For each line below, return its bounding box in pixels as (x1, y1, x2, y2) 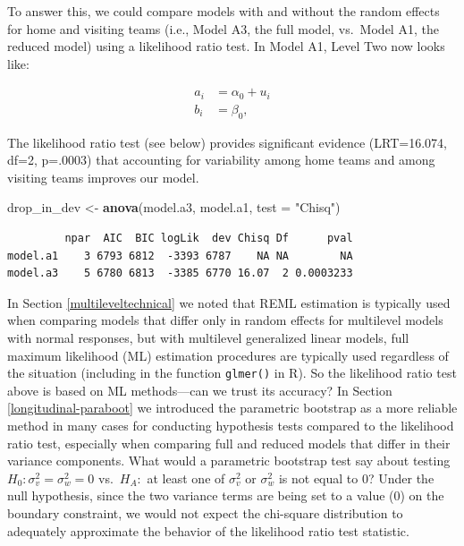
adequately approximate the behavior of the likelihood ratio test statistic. (7, 521, 409, 540)
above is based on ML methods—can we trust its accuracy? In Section (7, 380, 392, 399)
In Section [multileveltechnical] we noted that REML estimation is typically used (7, 293, 451, 311)
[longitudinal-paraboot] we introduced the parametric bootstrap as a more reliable (7, 398, 458, 417)
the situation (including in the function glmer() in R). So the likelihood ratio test (7, 363, 457, 382)
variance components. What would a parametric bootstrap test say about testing (7, 451, 451, 470)
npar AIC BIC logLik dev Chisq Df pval (64, 232, 353, 245)
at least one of (147, 468, 225, 487)
